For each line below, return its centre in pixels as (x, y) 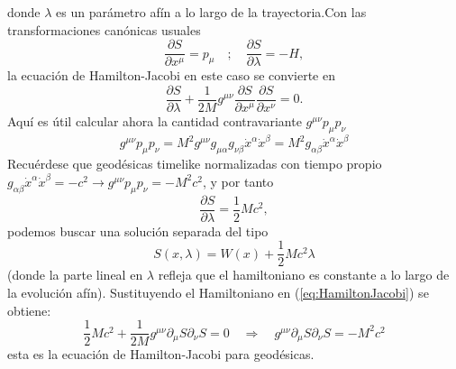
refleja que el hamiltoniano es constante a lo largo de (304, 275)
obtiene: (29, 310)
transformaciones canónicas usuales (104, 29)
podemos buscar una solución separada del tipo (138, 231)
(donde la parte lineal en (75, 275)
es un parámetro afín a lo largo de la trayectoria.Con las (211, 12)
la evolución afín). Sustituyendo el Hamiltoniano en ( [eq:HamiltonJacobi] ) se (218, 292)
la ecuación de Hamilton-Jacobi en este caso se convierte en (171, 75)
